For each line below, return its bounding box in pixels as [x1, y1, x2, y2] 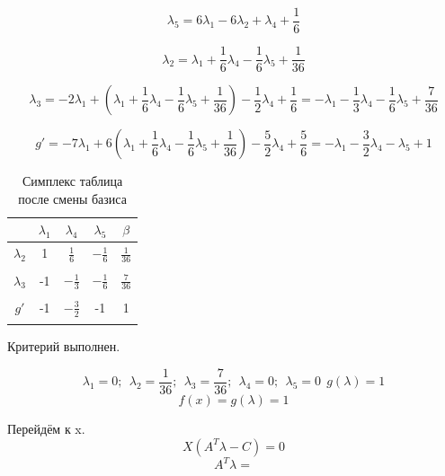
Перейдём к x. [7, 419, 85, 438]
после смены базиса [18, 189, 127, 207]
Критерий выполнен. [7, 337, 120, 356]
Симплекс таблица [22, 172, 123, 190]
